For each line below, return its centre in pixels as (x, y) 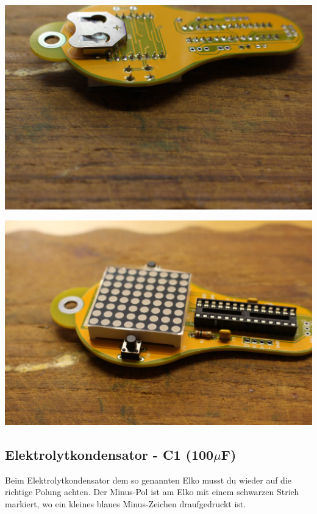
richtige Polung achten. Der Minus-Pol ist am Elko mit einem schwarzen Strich (152, 492)
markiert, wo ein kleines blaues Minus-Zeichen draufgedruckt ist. (126, 503)
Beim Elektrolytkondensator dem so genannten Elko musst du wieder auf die (148, 480)
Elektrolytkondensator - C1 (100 (109, 454)
